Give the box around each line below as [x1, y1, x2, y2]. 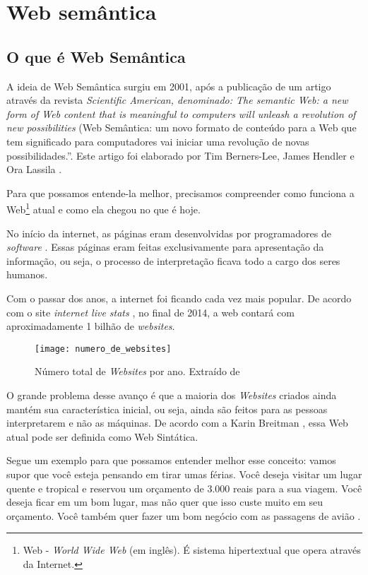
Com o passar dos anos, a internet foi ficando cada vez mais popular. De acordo [6, 290, 352, 305]
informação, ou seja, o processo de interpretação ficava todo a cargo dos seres [6, 253, 340, 268]
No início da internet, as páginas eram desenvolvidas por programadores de [6, 225, 331, 240]
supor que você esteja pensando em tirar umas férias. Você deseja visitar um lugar [6, 466, 362, 481]
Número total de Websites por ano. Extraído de [35, 364, 240, 379]
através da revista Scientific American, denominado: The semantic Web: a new [6, 93, 348, 107]
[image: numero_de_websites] [35, 343, 172, 354]
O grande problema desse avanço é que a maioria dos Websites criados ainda [6, 387, 337, 402]
